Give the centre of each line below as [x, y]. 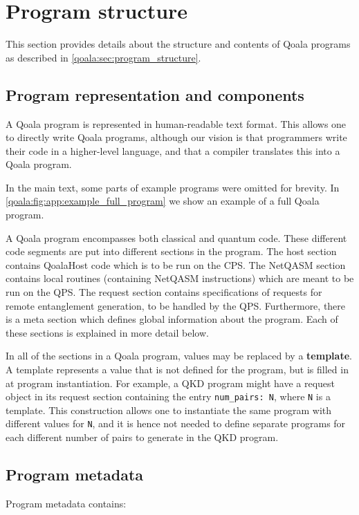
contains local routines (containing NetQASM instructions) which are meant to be [180, 278]
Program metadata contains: [66, 503]
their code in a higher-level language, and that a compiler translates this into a [173, 150]
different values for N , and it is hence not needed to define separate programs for [176, 423]
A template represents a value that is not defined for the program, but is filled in [177, 369]
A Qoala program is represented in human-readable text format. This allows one [176, 123]
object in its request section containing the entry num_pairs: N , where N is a [168, 396]
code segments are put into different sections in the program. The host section [171, 251]
